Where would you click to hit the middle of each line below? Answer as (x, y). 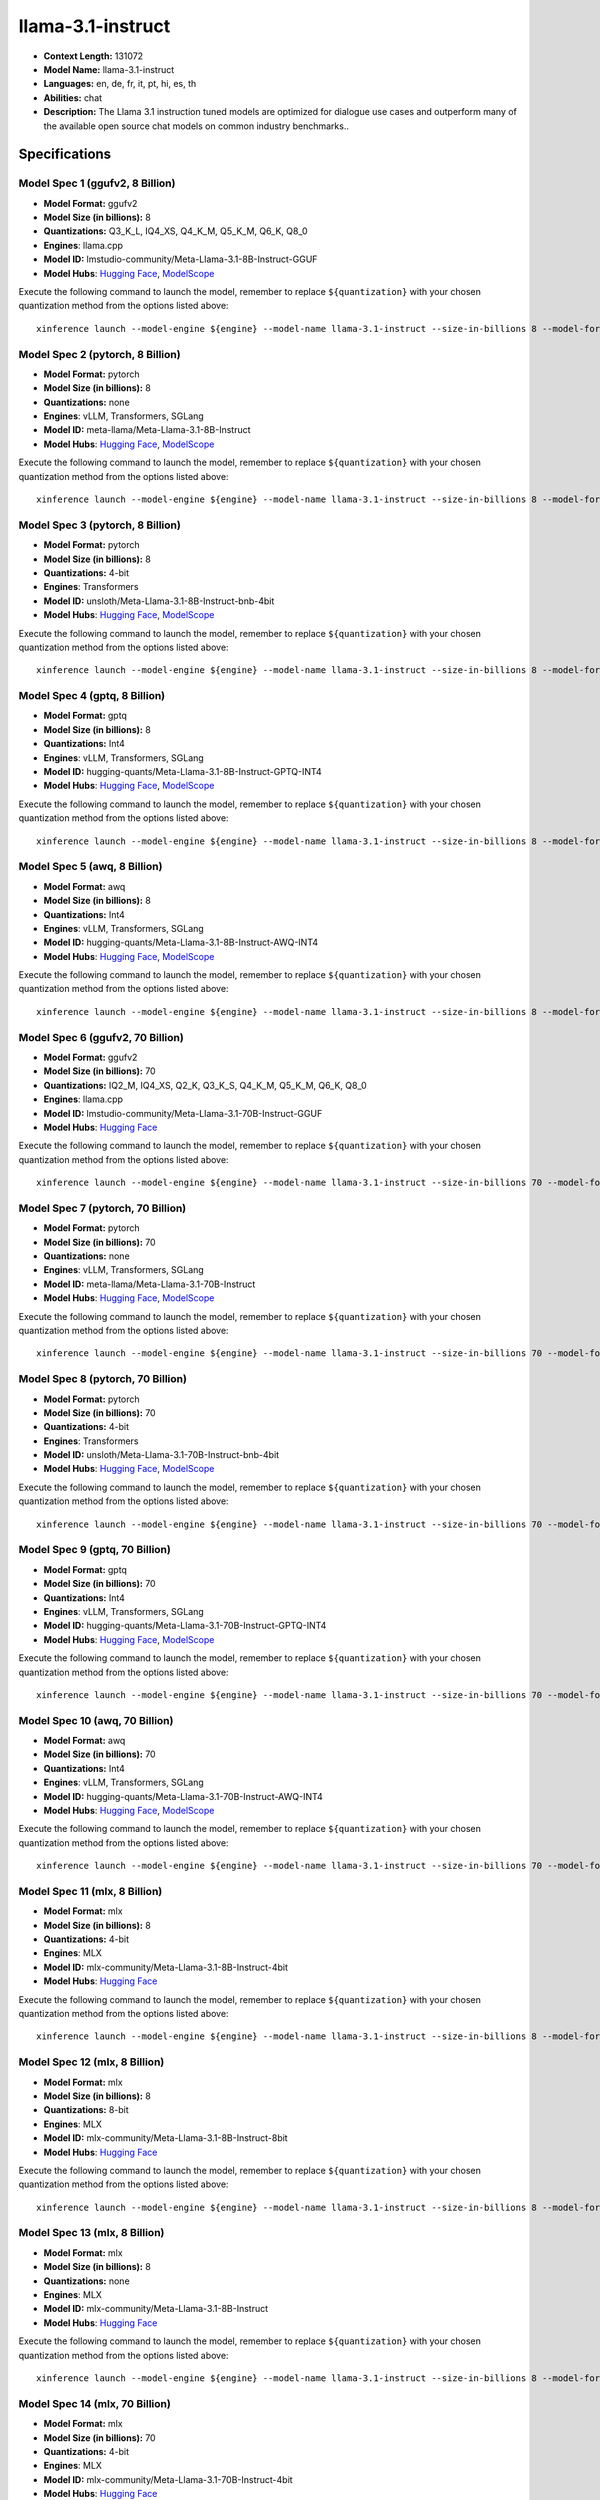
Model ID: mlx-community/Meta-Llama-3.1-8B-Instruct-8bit (166, 2138)
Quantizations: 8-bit (86, 2110)
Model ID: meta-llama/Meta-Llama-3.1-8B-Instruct (147, 430)
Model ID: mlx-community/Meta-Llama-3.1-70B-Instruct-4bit (168, 2479)
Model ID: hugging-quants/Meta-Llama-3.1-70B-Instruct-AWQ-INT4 (183, 1796)
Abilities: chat (73, 97)
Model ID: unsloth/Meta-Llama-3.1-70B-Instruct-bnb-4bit (161, 1455)
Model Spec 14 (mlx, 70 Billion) (95, 2403)
